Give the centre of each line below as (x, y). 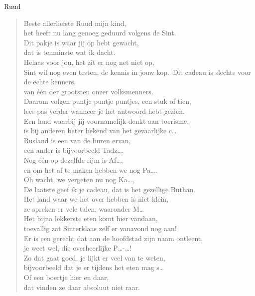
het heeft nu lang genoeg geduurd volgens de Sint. (100, 33)
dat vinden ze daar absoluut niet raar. (82, 287)
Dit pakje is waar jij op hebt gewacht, (81, 42)
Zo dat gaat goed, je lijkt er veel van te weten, (94, 257)
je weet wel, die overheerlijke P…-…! (77, 248)
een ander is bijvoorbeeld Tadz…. (74, 150)
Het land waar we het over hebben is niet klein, (96, 199)
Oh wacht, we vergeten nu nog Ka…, (79, 179)
